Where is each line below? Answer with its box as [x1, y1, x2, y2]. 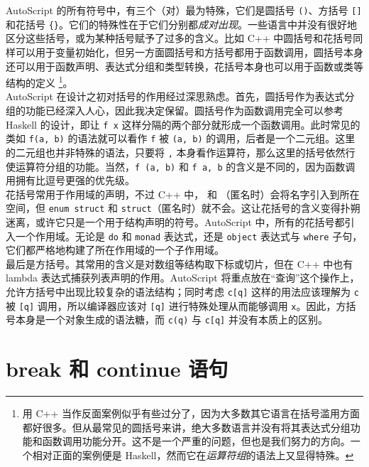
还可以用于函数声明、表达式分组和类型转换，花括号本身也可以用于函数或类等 [6, 58, 363, 73]
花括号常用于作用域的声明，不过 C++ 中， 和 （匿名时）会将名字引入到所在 [6, 186, 360, 201]
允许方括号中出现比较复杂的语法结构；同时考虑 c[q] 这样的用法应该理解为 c [6, 284, 359, 299]
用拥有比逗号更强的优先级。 [6, 173, 135, 188]
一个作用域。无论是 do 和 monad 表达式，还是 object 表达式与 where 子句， [15, 228, 363, 243]
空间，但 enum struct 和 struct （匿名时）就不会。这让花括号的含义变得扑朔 [6, 200, 360, 215]
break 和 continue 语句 [6, 354, 228, 383]
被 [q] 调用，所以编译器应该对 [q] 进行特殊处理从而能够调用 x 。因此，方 [6, 298, 346, 313]
